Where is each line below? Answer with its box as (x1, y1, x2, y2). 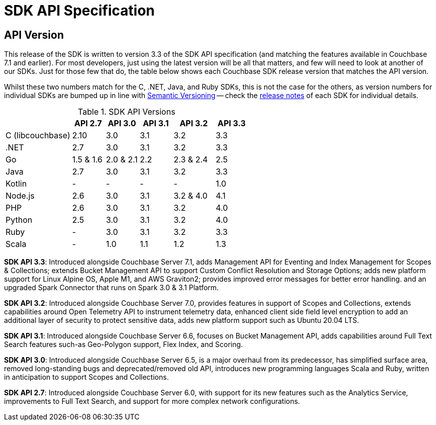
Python (6, 215, 33, 225)
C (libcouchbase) (6, 130, 70, 141)
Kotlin (6, 179, 27, 189)
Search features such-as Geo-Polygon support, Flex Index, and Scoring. (4, 340, 243, 349)
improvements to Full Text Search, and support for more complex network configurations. (4, 397, 300, 406)
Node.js (6, 191, 35, 201)
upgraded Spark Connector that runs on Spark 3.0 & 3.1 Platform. (4, 283, 219, 292)
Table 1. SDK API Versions (78, 107, 175, 117)
